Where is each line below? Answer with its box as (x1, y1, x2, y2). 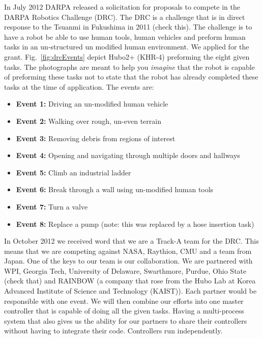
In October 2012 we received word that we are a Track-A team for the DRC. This (4, 236, 259, 246)
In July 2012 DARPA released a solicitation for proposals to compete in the (4, 2, 240, 12)
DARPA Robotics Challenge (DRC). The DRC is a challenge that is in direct (4, 11, 245, 22)
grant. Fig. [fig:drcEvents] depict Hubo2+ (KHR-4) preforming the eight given (4, 51, 250, 62)
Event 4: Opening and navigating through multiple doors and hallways (16, 150, 240, 161)
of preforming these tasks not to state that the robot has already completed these (4, 71, 258, 82)
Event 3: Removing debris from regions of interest (16, 133, 176, 143)
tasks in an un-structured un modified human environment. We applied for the (4, 41, 249, 52)
